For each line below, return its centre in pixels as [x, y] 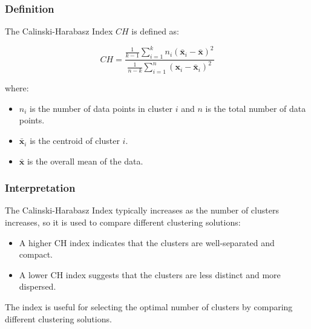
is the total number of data [256, 108]
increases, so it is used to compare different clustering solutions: [123, 222]
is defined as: [155, 31]
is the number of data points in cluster [101, 108]
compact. [36, 254]
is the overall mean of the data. [85, 161]
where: [17, 88]
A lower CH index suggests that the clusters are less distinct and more [150, 274]
